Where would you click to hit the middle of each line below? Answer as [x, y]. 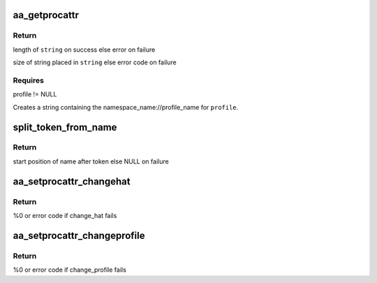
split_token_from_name [65, 127]
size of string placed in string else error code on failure [95, 62]
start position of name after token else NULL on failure [91, 161]
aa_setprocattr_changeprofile [79, 235]
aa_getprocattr [46, 15]
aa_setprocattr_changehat [72, 181]
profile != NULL [35, 94]
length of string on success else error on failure [84, 50]
